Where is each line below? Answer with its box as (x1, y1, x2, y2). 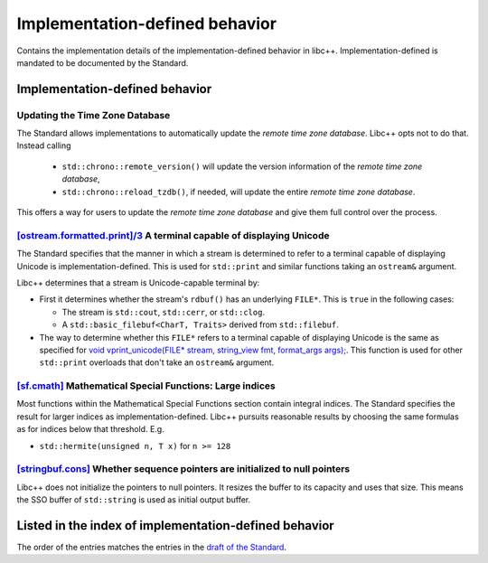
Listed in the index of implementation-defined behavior (16, 518, 334, 533)
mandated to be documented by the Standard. (16, 57, 189, 68)
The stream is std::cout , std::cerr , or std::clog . (61, 306, 266, 317)
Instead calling (16, 140, 71, 151)
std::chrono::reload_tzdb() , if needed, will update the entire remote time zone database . (61, 186, 416, 197)
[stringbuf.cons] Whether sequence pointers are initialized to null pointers (16, 463, 351, 475)
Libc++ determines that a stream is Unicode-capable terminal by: (16, 277, 260, 288)
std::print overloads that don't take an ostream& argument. (39, 357, 275, 368)
